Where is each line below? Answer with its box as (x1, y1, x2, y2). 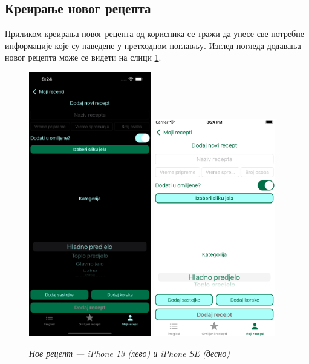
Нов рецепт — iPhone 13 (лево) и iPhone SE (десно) (29, 346, 230, 359)
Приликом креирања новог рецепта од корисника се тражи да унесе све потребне (5, 27, 304, 40)
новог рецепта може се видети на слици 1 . (5, 51, 161, 64)
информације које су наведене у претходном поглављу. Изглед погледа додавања (5, 39, 301, 51)
